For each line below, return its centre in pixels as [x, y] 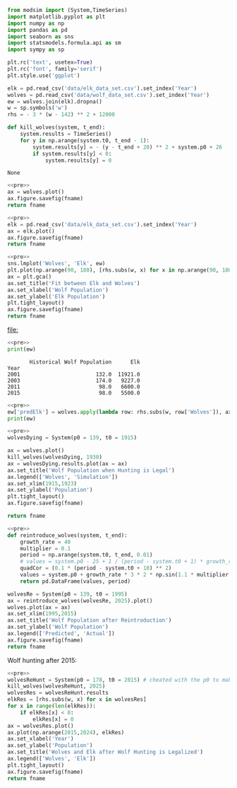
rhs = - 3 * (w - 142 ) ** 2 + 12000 [61, 115]
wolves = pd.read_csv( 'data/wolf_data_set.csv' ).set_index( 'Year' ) [109, 95]
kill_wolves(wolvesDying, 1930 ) [55, 457]
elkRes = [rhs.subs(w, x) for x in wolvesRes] [77, 700]
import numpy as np [36, 23]
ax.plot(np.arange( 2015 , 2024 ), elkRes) [66, 732]
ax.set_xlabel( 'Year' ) [41, 739]
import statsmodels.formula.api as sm [64, 43]
